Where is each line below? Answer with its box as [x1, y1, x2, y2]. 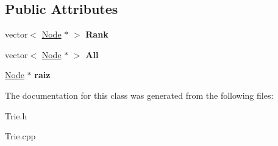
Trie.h [5, 109, 27, 122]
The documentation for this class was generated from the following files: [5, 88, 274, 101]
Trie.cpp [5, 130, 36, 142]
